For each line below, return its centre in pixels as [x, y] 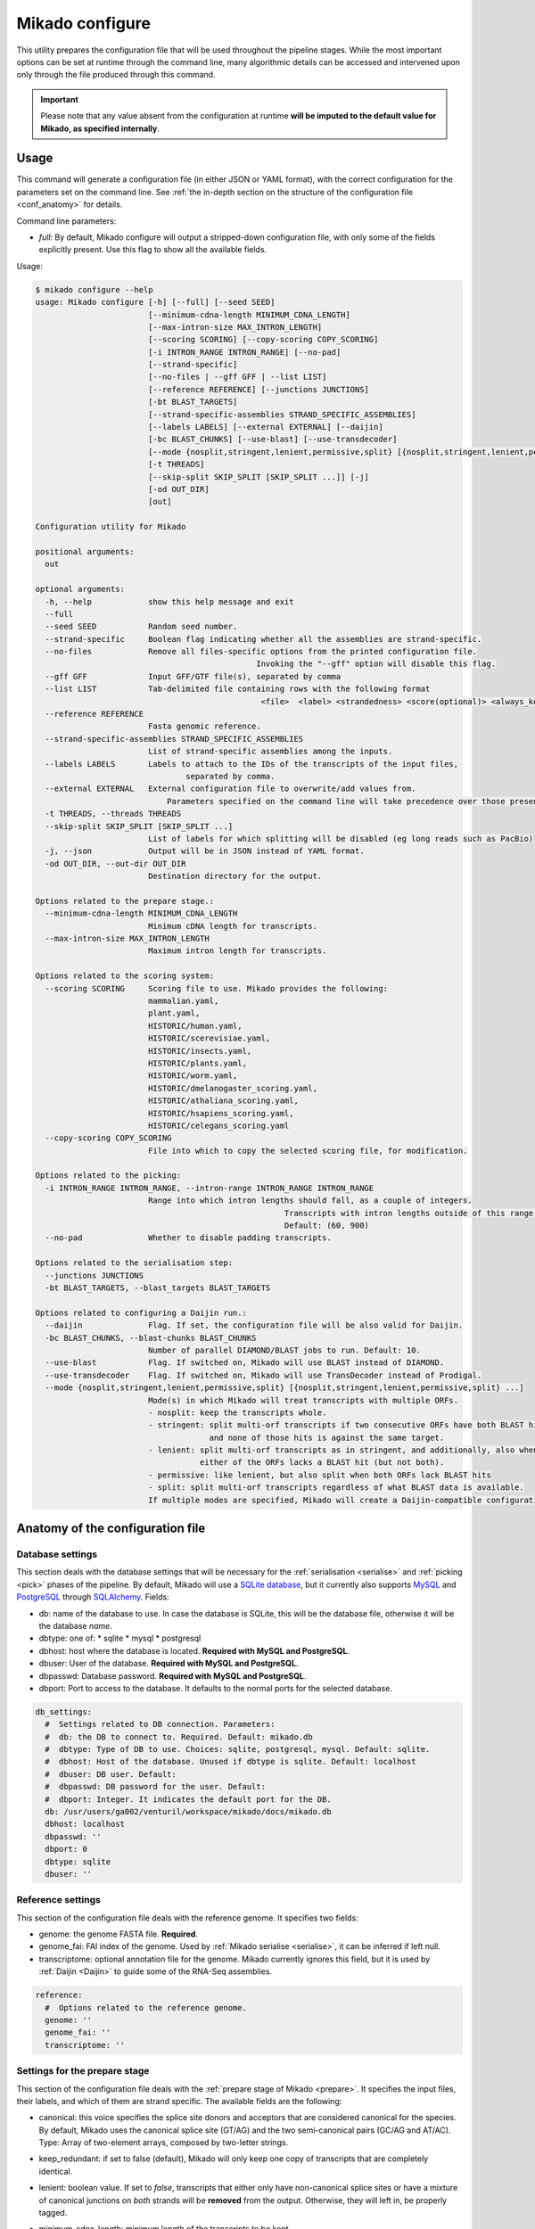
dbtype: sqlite [78, 1862]
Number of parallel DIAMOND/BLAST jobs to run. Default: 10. [284, 1350]
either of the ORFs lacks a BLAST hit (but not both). [322, 1463]
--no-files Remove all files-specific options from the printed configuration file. [261, 652]
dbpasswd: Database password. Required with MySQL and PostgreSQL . [173, 1675]
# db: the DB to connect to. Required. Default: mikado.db [179, 1737]
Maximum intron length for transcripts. [237, 951]
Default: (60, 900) [327, 1226]
